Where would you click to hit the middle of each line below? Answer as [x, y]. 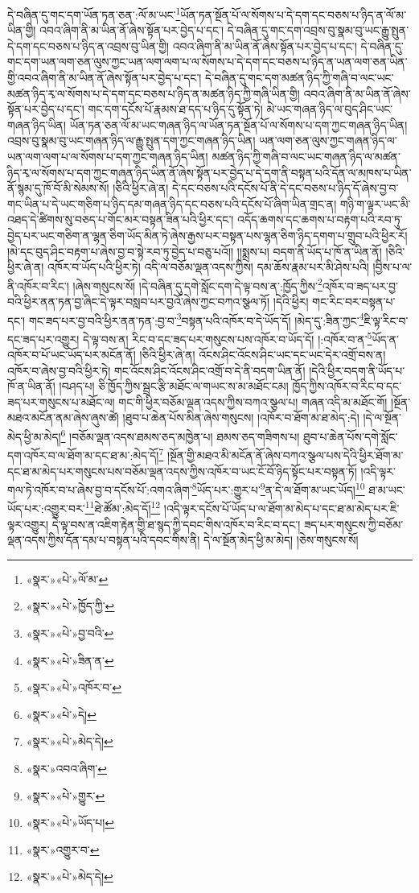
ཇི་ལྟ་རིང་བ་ [386, 320]
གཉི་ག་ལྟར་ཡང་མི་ [375, 203]
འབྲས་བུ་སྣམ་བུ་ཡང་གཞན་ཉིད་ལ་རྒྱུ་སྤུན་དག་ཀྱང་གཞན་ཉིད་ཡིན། [131, 141]
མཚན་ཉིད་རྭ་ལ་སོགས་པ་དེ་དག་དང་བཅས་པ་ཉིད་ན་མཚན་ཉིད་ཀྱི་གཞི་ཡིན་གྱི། [154, 93]
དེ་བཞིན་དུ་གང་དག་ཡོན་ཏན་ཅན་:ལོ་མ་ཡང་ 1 [94, 13]
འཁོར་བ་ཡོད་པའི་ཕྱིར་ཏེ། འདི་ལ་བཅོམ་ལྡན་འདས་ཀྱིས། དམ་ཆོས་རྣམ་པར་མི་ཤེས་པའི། [208, 267]
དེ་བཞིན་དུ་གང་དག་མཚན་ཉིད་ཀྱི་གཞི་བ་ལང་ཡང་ [300, 78]
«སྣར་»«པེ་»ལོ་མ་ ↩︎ [67, 579]
